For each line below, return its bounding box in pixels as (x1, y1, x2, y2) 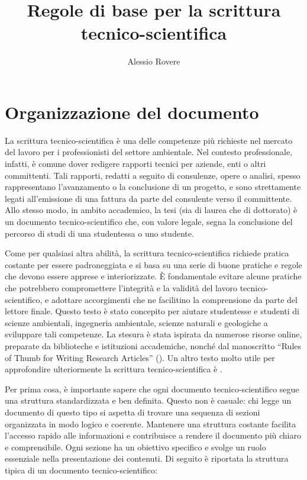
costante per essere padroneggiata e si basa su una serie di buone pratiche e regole (5, 258, 302, 270)
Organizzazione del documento (5, 99, 259, 124)
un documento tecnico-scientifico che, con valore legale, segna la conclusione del (5, 215, 293, 227)
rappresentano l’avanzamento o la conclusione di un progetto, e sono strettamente (5, 181, 301, 193)
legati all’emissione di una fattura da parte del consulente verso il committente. (5, 192, 292, 204)
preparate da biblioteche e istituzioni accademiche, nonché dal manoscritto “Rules (5, 339, 302, 352)
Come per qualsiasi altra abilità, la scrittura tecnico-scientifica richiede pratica (5, 247, 289, 259)
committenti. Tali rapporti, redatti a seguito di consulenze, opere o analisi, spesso (5, 169, 300, 181)
